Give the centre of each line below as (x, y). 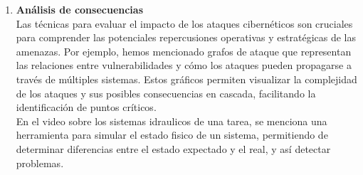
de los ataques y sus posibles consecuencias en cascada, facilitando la (166, 93)
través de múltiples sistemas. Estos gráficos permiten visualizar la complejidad (186, 79)
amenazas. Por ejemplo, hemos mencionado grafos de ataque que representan (184, 51)
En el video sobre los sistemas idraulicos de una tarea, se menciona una (172, 121)
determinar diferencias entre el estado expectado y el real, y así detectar (173, 148)
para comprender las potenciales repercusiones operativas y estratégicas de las (186, 37)
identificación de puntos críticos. (86, 107)
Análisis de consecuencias (80, 9)
